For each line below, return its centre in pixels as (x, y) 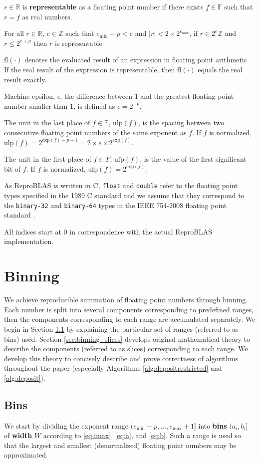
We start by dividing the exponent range (66, 425)
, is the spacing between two (181, 122)
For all (14, 33)
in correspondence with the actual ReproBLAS (141, 231)
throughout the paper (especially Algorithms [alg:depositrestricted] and (113, 368)
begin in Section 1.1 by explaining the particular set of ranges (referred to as (121, 329)
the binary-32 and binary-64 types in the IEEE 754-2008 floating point (116, 205)
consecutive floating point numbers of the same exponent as (95, 132)
